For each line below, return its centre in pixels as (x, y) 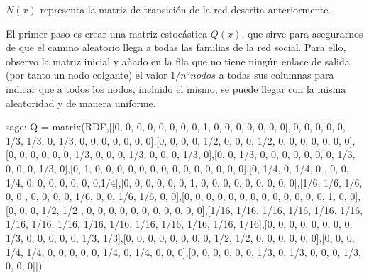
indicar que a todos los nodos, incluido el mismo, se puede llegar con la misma (176, 88)
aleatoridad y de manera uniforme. (81, 102)
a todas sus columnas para (276, 75)
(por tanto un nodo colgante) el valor (87, 75)
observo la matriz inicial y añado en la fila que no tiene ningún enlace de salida (178, 61)
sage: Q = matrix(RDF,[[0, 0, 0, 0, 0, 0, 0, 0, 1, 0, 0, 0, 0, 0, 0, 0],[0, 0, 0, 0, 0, (176, 127)
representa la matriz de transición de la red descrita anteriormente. (186, 9)
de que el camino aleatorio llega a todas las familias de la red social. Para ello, (176, 47)
